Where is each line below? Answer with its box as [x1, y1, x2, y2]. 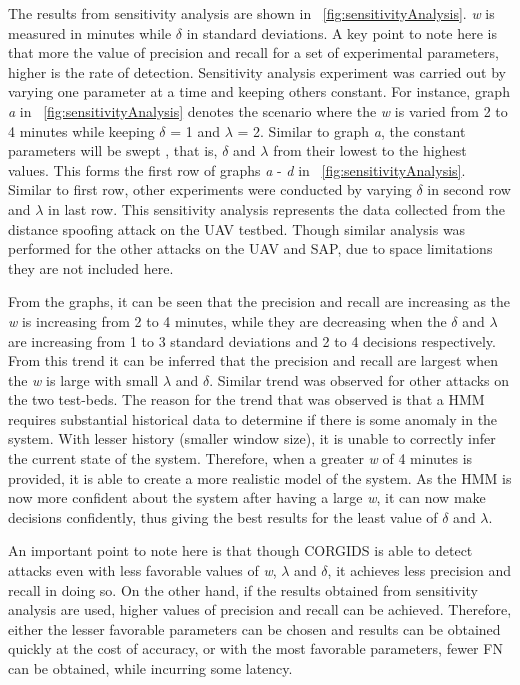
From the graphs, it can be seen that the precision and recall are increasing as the [8, 291, 511, 312]
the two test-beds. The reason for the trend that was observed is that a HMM [8, 389, 485, 410]
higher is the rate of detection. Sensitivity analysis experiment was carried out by [8, 61, 506, 82]
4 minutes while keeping [8, 120, 155, 141]
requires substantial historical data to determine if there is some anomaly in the [8, 408, 498, 429]
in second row [427, 179, 511, 200]
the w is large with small [8, 369, 159, 390]
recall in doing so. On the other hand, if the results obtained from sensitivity [8, 579, 478, 600]
